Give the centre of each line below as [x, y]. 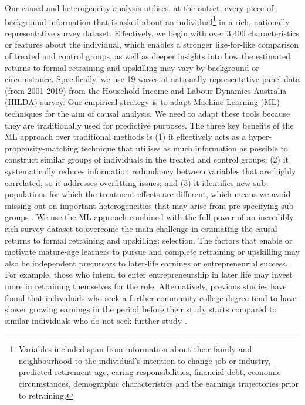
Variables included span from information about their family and [135, 349]
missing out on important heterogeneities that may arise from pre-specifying [142, 205]
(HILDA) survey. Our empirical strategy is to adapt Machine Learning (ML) [143, 102]
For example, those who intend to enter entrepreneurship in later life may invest [149, 274]
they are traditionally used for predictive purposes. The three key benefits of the [149, 125]
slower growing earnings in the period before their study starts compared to [141, 309]
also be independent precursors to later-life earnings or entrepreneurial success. [146, 263]
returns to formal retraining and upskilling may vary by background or [132, 67]
